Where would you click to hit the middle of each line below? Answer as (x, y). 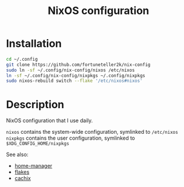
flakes (22, 172)
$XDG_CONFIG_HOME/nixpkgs (38, 144)
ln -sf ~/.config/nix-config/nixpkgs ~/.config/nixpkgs (76, 75)
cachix (23, 178)
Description (35, 104)
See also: (17, 155)
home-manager (33, 166)
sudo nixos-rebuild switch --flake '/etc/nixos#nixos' (74, 81)
